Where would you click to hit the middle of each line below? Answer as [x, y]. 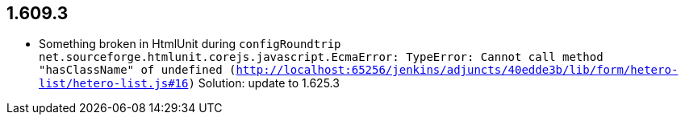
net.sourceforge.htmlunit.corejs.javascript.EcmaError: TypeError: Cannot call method [321, 57]
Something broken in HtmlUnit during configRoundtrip [190, 44]
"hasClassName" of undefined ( [138, 70]
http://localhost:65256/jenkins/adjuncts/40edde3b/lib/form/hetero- [457, 70]
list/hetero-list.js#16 [114, 84]
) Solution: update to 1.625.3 [264, 83]
